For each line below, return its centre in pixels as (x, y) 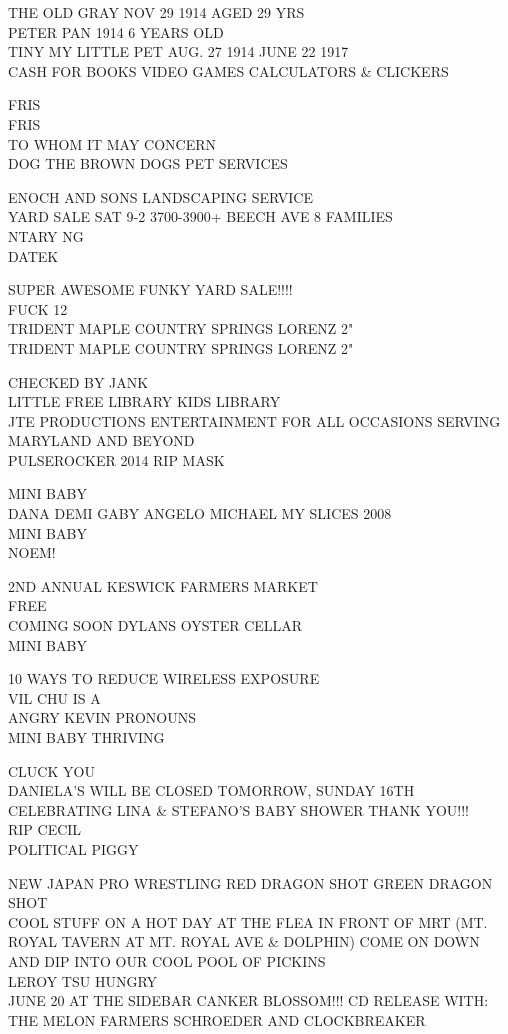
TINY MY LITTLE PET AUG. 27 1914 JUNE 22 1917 (178, 51)
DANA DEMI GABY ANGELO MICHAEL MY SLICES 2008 (200, 513)
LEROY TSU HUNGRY (83, 980)
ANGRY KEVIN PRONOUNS (102, 717)
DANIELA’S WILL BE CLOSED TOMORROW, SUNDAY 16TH (211, 790)
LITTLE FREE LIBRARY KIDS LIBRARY (144, 401)
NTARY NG (46, 235)
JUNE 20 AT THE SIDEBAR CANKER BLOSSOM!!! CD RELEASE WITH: (248, 1000)
